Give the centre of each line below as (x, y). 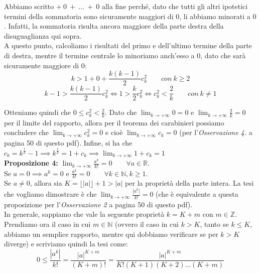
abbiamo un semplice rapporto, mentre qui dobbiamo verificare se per (111, 234)
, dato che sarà (223, 55)
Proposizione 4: (31, 163)
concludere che (27, 132)
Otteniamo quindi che (38, 112)
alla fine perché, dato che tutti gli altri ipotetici (175, 6)
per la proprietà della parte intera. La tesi (189, 183)
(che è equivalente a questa (197, 194)
